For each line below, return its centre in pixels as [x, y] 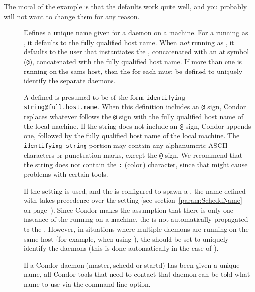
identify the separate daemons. [70, 81]
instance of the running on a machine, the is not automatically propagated [136, 219]
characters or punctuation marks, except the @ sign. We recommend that [133, 155]
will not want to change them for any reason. [72, 16]
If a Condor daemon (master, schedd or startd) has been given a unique [132, 264]
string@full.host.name [61, 108]
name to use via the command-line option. [87, 283]
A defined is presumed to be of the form [84, 97]
